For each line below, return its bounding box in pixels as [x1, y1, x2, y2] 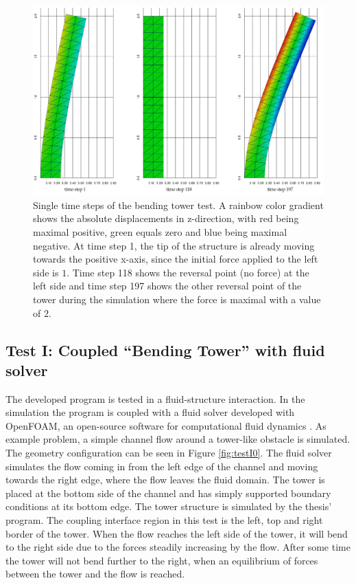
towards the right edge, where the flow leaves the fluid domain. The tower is [5, 472, 325, 487]
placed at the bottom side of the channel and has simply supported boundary [5, 485, 331, 500]
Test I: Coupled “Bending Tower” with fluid [5, 339, 325, 360]
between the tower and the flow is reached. [5, 566, 185, 581]
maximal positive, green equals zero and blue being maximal [33, 224, 287, 239]
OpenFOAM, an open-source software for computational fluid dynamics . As [5, 418, 327, 432]
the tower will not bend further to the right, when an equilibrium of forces [5, 553, 318, 567]
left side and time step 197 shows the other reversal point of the [33, 278, 302, 293]
